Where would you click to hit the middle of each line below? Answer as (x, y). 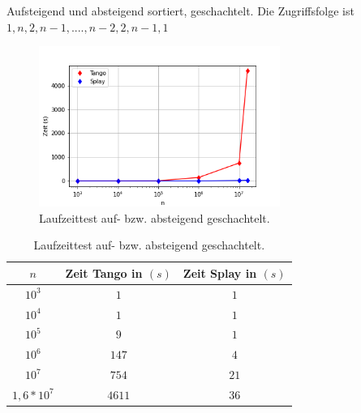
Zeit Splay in (220, 272)
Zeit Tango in (104, 272)
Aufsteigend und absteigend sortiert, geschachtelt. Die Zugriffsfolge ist (180, 11)
